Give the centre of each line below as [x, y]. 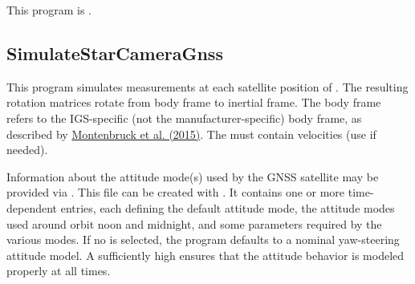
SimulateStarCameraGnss [115, 53]
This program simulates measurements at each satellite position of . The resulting [207, 86]
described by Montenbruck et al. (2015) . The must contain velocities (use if [191, 134]
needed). [27, 150]
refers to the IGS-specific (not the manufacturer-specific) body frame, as [184, 118]
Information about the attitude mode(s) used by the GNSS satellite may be [193, 176]
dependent [32, 207]
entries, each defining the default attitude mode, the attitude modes [228, 207]
